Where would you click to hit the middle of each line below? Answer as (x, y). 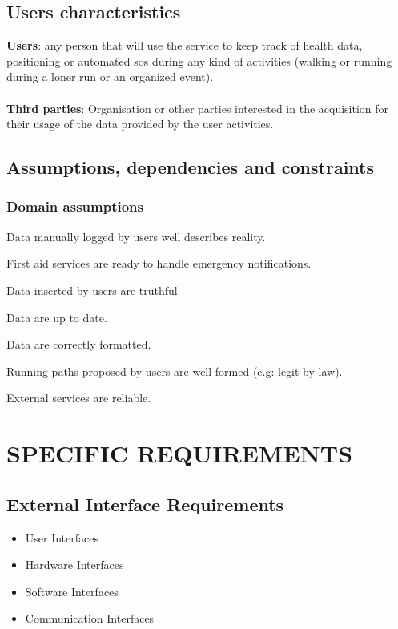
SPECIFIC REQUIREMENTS (180, 453)
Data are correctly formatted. (79, 344)
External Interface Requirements (145, 504)
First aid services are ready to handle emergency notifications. (159, 263)
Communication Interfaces (90, 618)
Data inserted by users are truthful (92, 290)
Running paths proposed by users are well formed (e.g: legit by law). (175, 371)
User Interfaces (62, 537)
